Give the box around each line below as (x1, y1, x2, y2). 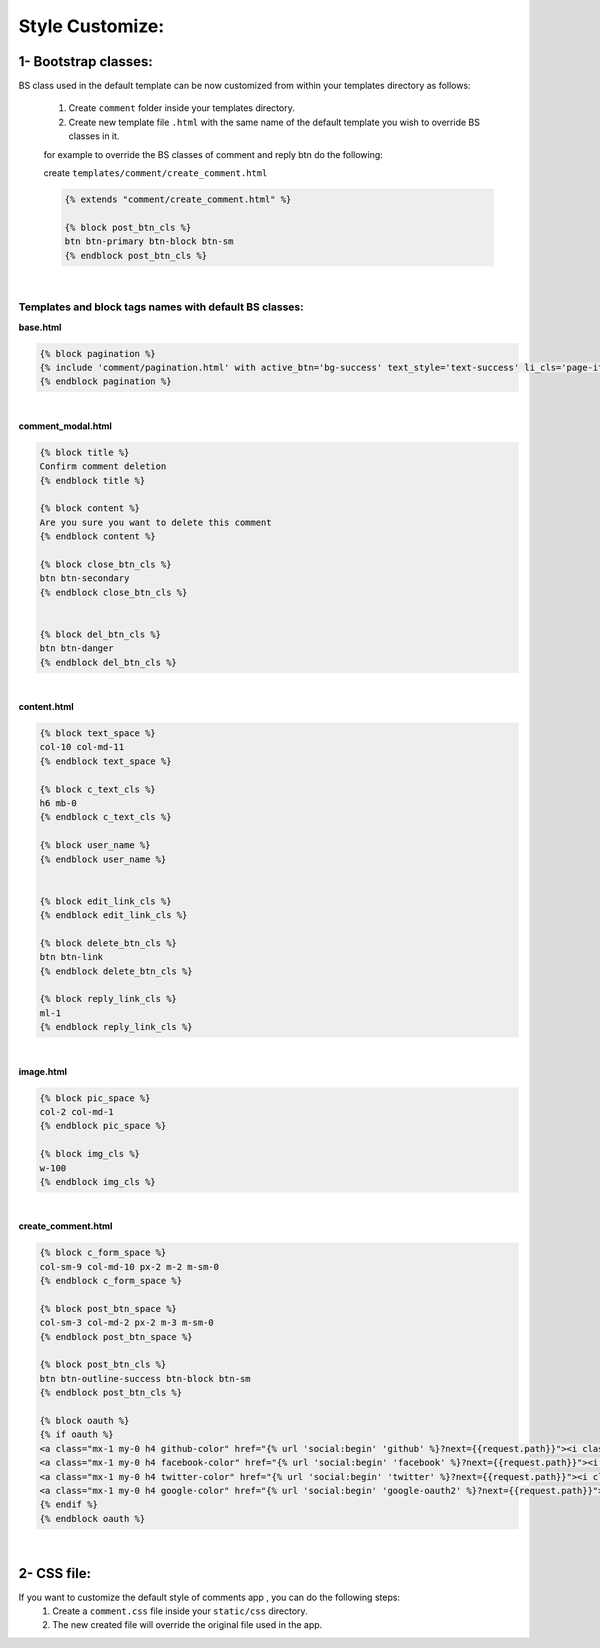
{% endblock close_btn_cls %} (39, 586, 188, 598)
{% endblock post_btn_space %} (39, 1331, 194, 1342)
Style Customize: (18, 15, 165, 37)
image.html (18, 1065, 67, 1077)
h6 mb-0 (39, 797, 77, 809)
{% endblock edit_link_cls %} (39, 910, 188, 921)
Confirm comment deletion (39, 461, 167, 472)
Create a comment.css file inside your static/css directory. (52, 1605, 309, 1617)
